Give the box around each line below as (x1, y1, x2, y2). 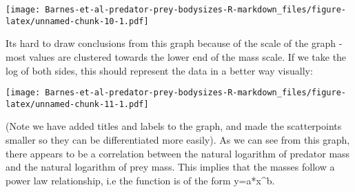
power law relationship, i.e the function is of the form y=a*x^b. (6, 173, 275, 187)
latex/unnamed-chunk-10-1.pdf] (6, 16, 149, 26)
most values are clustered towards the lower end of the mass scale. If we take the (6, 49, 347, 64)
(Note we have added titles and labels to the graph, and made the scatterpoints (6, 119, 342, 133)
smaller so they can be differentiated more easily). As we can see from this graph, (6, 133, 350, 146)
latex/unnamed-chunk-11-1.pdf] (6, 99, 149, 109)
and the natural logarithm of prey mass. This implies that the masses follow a (6, 160, 335, 174)
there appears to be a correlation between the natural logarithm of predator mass (6, 146, 350, 160)
